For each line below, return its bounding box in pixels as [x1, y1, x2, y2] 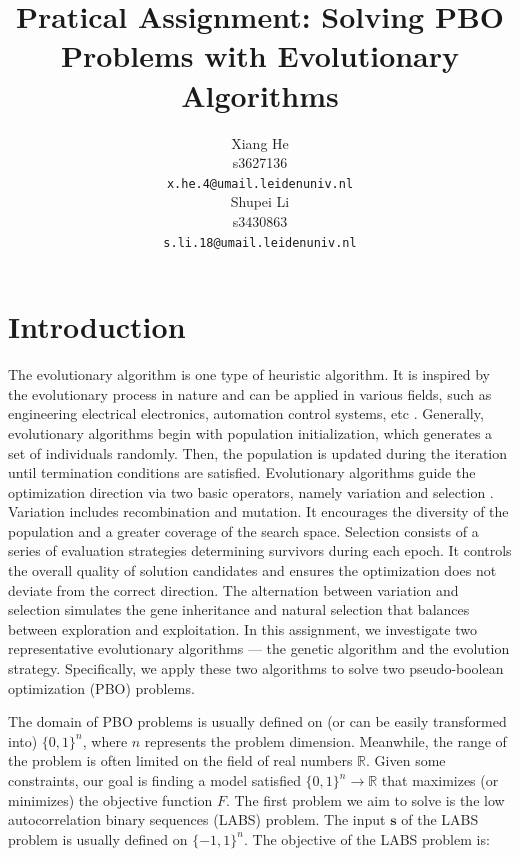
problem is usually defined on [8, 828, 188, 849]
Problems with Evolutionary [60, 35, 460, 76]
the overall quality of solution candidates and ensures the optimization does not [8, 560, 497, 581]
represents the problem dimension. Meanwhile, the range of [144, 730, 507, 751]
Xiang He [231, 132, 289, 153]
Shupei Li [230, 191, 290, 212]
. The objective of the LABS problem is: [243, 828, 490, 849]
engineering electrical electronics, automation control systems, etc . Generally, [8, 403, 484, 424]
